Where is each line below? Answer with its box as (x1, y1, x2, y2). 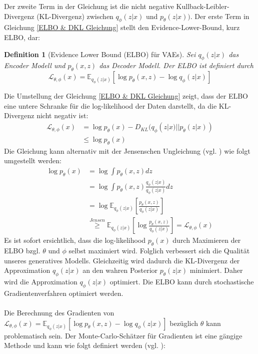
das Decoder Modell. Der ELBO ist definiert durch (99, 60, 253, 71)
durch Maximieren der (172, 235, 241, 245)
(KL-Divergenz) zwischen (36, 11, 113, 21)
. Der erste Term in (190, 11, 249, 21)
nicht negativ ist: (36, 110, 88, 121)
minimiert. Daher (189, 265, 243, 275)
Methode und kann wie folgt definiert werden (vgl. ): (4, 340, 165, 350)
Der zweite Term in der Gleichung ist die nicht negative (4, 1, 174, 11)
